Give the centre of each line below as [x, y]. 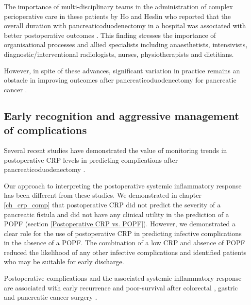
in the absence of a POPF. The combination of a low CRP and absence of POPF [125, 243]
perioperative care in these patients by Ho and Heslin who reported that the [117, 16]
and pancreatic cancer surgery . [50, 297]
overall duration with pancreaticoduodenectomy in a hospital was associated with [125, 25]
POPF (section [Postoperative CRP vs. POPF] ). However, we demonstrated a [120, 224]
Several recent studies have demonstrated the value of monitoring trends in [116, 150]
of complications [45, 130]
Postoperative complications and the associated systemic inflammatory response [123, 278]
